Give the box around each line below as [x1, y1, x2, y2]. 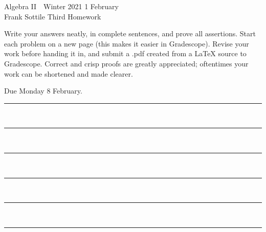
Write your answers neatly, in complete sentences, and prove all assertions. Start [4, 28, 256, 39]
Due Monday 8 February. [4, 85, 82, 96]
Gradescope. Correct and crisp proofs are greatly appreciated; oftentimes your [4, 58, 249, 68]
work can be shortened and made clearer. [4, 68, 133, 79]
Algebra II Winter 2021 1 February [4, 1, 119, 11]
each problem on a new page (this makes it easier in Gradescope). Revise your [4, 38, 249, 49]
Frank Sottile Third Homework [4, 11, 101, 21]
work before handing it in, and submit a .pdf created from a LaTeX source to [4, 48, 247, 59]
